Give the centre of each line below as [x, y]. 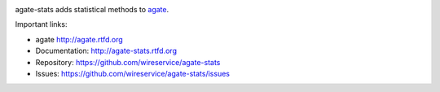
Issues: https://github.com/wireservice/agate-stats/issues [132, 73]
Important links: [41, 24]
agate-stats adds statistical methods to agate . [92, 9]
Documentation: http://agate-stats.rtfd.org [106, 51]
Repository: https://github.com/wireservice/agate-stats [128, 62]
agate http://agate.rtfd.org [79, 39]
